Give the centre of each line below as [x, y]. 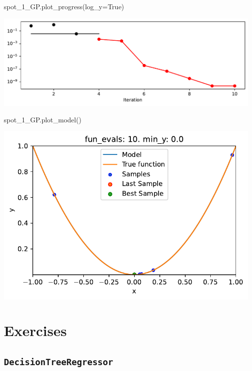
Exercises [35, 330]
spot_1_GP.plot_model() [43, 119]
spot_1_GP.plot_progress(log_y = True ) [64, 6]
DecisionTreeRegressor [59, 362]
